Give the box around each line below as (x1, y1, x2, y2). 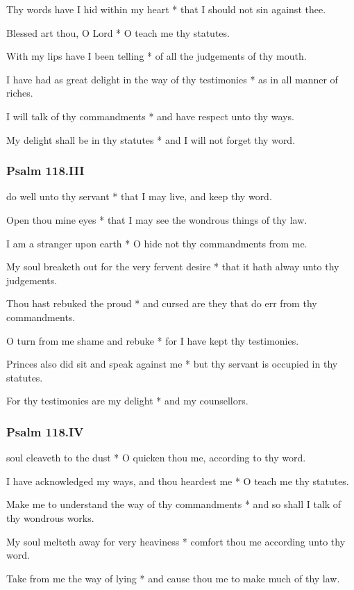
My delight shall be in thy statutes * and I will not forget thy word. (6, 132, 296, 147)
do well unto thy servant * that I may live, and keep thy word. (6, 189, 272, 204)
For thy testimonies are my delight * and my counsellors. (6, 393, 248, 408)
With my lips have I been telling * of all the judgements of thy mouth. (6, 49, 307, 63)
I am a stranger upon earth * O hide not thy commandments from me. (6, 236, 307, 250)
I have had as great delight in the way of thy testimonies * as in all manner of (6, 72, 338, 86)
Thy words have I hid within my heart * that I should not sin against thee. (6, 2, 326, 16)
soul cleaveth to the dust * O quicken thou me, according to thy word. (6, 450, 306, 465)
